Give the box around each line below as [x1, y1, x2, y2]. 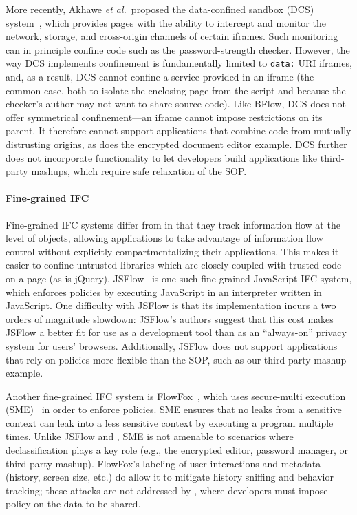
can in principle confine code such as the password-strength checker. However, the [6, 42, 350, 56]
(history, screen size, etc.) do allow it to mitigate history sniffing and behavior [6, 470, 334, 484]
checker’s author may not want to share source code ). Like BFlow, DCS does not [6, 96, 347, 111]
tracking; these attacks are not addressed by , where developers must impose [6, 483, 328, 497]
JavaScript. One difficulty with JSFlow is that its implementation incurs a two [6, 298, 336, 313]
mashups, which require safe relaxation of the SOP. [31, 164, 247, 178]
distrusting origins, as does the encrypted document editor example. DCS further [6, 137, 347, 151]
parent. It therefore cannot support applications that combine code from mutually [6, 123, 351, 138]
